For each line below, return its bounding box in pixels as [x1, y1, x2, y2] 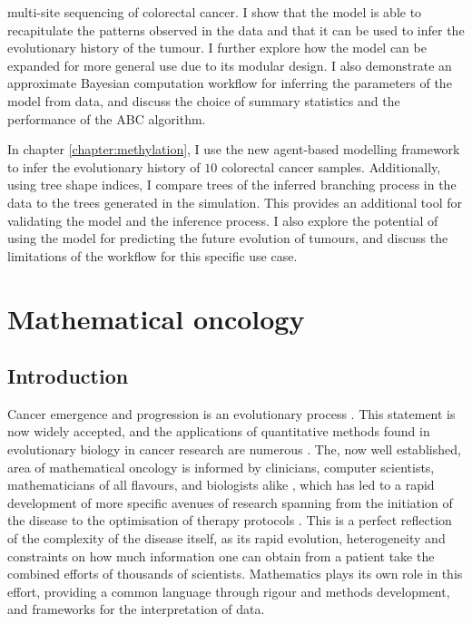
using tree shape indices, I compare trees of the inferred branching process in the [7, 175, 457, 194]
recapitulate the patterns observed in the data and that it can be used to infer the [7, 20, 465, 39]
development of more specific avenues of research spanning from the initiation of [7, 492, 453, 512]
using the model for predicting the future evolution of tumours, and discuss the [7, 229, 448, 248]
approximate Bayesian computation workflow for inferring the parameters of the [7, 73, 452, 93]
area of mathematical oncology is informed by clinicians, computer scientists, [7, 457, 435, 476]
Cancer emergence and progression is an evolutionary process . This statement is [7, 404, 456, 423]
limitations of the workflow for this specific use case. [7, 246, 298, 265]
